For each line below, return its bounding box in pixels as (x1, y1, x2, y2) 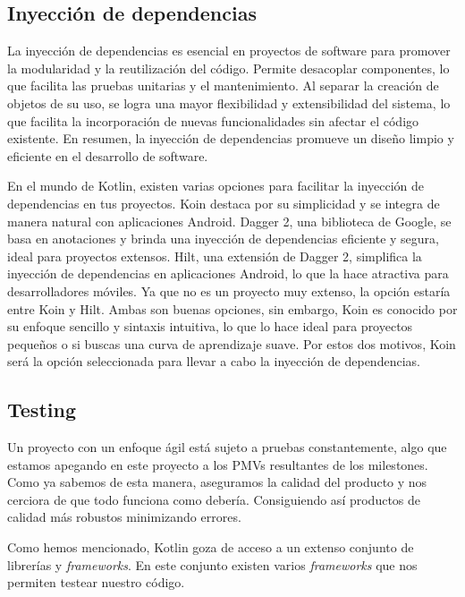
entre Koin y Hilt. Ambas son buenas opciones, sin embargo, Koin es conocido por (7, 299, 458, 318)
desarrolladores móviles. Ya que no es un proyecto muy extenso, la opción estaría (7, 281, 451, 300)
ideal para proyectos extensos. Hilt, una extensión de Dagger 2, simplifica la (7, 246, 422, 265)
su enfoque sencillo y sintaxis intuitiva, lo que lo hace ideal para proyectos (7, 317, 413, 336)
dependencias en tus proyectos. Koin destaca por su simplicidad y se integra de (7, 193, 440, 212)
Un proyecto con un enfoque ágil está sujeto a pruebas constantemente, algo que (7, 438, 447, 456)
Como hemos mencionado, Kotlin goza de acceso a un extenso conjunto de (7, 538, 414, 557)
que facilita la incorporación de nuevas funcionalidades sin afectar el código (7, 111, 419, 130)
